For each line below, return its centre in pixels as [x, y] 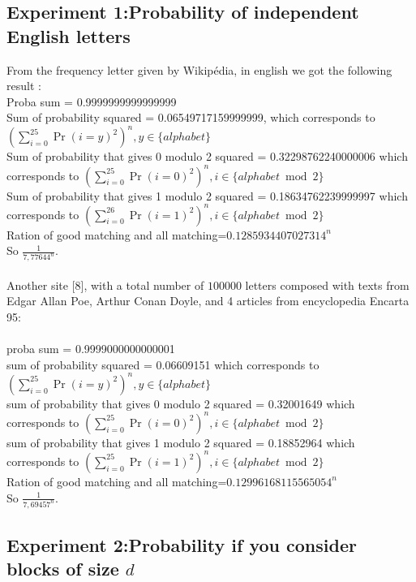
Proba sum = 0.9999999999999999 [92, 101]
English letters [69, 35]
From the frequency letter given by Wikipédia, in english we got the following [199, 69]
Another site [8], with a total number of [105, 285]
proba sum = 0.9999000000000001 [91, 349]
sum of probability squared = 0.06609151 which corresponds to [163, 364]
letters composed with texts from [327, 285]
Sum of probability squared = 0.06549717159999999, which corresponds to [191, 117]
